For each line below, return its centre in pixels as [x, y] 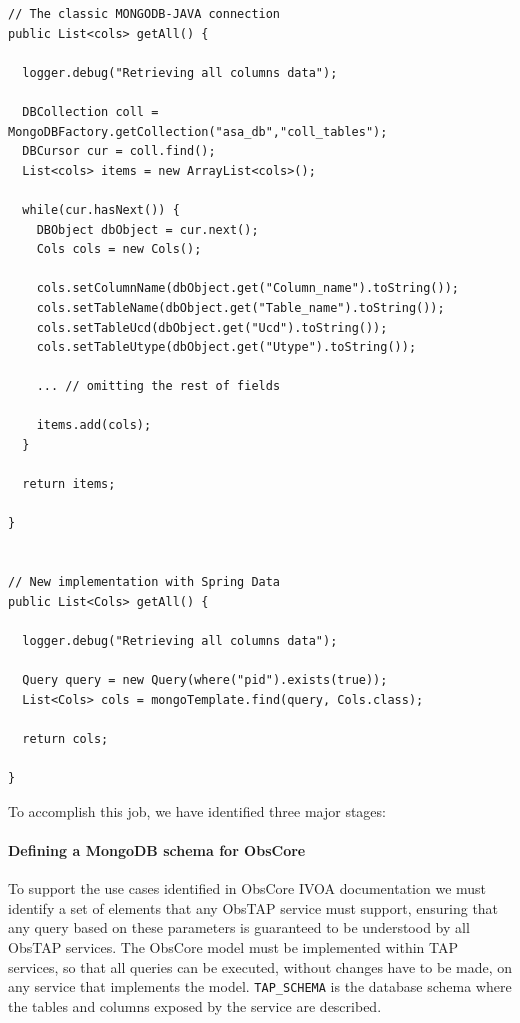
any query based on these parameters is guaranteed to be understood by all [239, 927]
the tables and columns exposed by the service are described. [195, 1005]
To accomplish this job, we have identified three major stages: [197, 810]
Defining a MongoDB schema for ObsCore [157, 849]
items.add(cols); [94, 425]
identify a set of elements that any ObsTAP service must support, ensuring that [253, 907]
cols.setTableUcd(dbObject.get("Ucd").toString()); [212, 327]
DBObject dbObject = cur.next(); [147, 229]
